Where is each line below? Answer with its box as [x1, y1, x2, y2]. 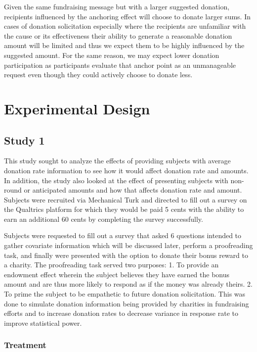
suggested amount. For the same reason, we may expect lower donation [4, 50, 219, 60]
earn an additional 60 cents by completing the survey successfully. [4, 213, 203, 224]
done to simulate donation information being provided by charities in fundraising [4, 298, 249, 308]
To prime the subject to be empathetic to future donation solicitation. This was [4, 289, 246, 299]
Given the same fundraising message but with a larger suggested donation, [4, 1, 230, 11]
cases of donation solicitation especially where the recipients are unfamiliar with [4, 21, 246, 31]
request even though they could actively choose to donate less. [4, 69, 193, 80]
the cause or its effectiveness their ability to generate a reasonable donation [4, 30, 232, 41]
